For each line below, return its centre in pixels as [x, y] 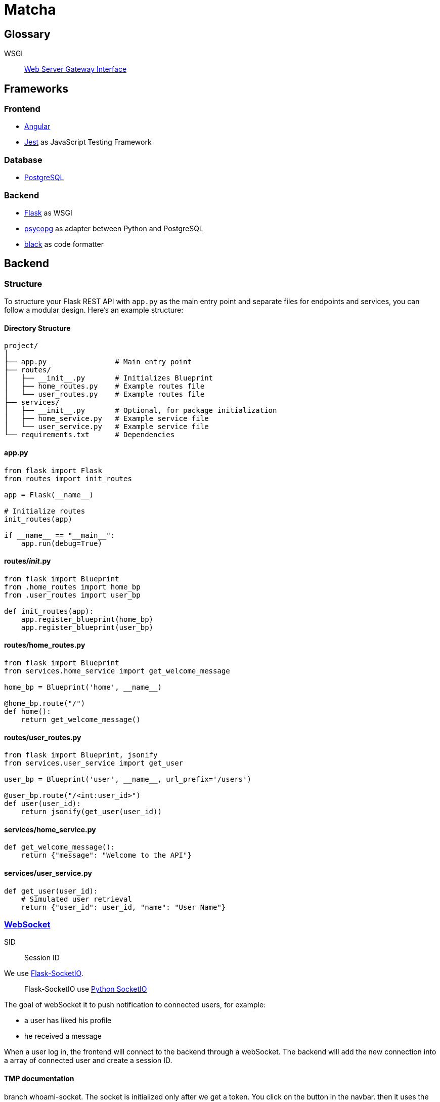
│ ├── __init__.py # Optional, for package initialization [141, 411]
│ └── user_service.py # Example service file [106, 427]
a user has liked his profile [68, 1021]
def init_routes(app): [49, 611]
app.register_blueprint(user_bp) [87, 627]
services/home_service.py [50, 829]
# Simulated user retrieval [76, 899]
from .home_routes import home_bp [72, 587]
